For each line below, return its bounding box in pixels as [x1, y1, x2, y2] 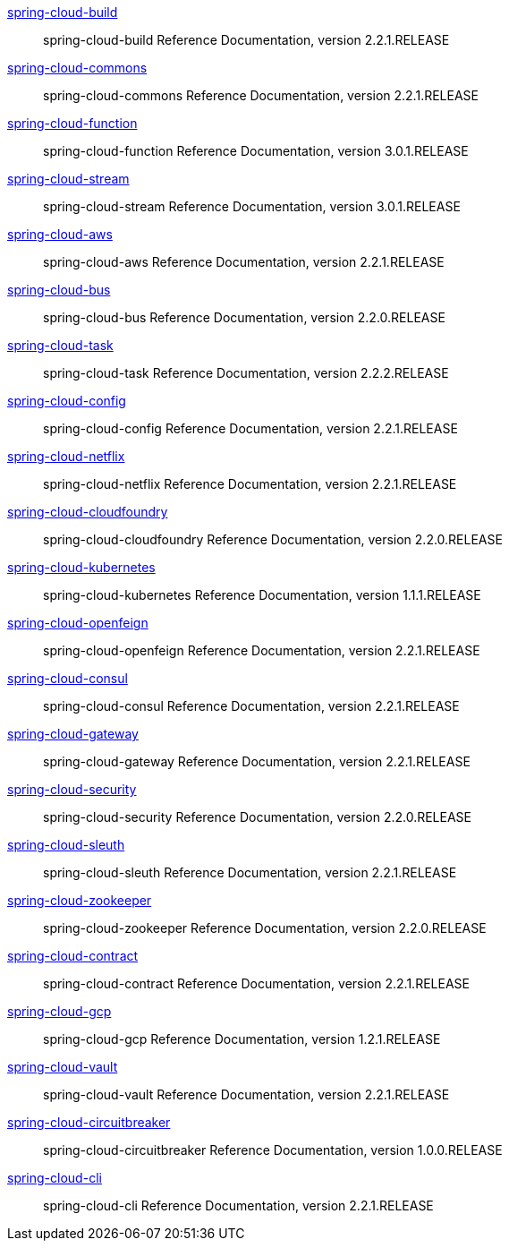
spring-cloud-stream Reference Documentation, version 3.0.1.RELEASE [43, 199, 461, 214]
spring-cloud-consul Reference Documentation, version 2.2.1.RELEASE [43, 698, 460, 714]
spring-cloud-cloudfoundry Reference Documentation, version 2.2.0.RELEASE [43, 532, 503, 547]
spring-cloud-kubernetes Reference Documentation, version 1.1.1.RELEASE [43, 587, 481, 603]
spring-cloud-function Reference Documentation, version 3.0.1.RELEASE [43, 143, 469, 158]
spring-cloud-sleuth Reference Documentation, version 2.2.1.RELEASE [43, 865, 457, 880]
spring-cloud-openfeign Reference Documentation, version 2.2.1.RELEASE [43, 643, 480, 658]
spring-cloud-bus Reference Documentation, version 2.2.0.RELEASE [43, 310, 445, 325]
